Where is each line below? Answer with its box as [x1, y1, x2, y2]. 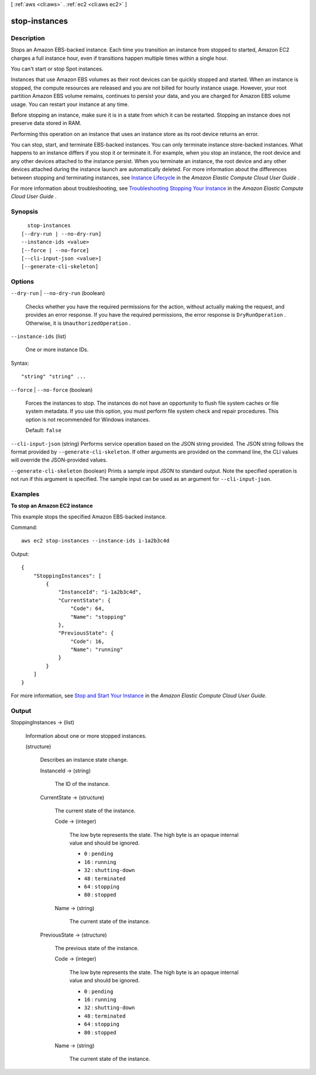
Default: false [25, 427, 61, 434]
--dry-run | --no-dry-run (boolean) [11, 290, 105, 297]
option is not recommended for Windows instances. [25, 416, 150, 423]
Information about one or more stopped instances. [25, 732, 147, 739]
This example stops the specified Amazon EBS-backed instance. [11, 513, 167, 520]
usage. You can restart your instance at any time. [11, 100, 129, 108]
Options [11, 277, 35, 286]
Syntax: [11, 360, 29, 367]
